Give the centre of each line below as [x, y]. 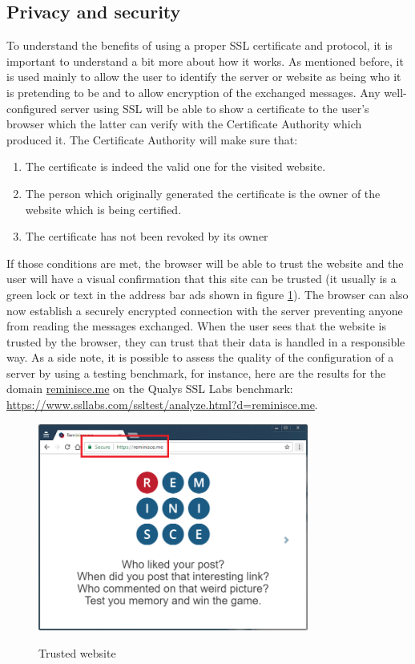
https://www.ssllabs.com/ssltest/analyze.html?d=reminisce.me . [162, 405]
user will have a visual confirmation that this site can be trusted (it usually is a [201, 279]
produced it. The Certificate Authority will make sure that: [152, 139]
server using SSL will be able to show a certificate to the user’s [215, 108]
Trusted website [77, 652]
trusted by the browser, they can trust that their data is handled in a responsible [206, 341]
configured [32, 108]
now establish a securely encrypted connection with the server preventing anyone [205, 310]
